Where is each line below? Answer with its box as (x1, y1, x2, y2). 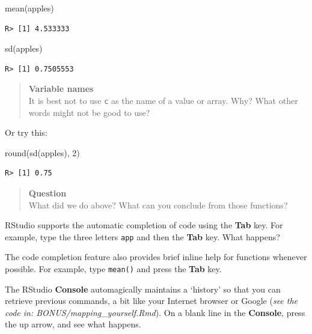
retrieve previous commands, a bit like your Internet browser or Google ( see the (5, 294, 298, 307)
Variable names (28, 82, 94, 95)
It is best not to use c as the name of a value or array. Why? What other (28, 94, 298, 106)
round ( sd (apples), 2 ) (5, 146, 80, 159)
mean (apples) (5, 2, 54, 14)
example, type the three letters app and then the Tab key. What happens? (5, 230, 280, 243)
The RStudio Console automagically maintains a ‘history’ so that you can (5, 282, 281, 295)
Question (28, 187, 67, 199)
